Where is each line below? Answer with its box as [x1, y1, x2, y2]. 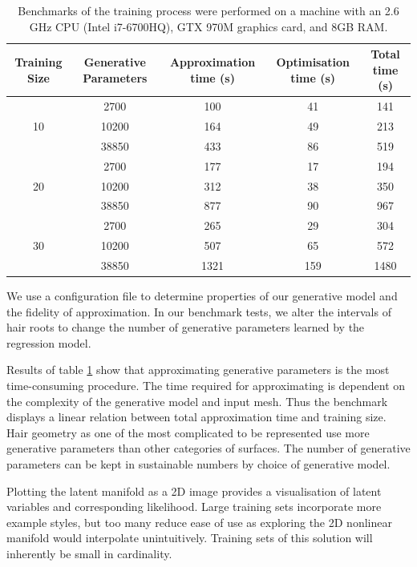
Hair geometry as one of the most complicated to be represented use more [6, 424, 370, 440]
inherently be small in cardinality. [6, 545, 172, 561]
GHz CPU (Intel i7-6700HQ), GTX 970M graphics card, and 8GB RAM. [29, 18, 388, 34]
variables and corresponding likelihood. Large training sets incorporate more [6, 498, 382, 515]
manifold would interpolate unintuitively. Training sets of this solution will [6, 529, 373, 546]
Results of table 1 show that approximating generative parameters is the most [6, 361, 390, 378]
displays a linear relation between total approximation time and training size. [6, 408, 387, 425]
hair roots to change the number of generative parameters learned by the [6, 319, 365, 336]
